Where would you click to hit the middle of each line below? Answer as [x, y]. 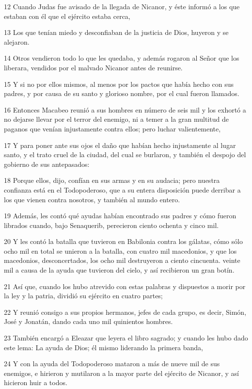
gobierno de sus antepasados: [47, 164]
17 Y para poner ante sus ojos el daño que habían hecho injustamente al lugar [120, 145]
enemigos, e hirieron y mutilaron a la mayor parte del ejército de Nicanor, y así [121, 373]
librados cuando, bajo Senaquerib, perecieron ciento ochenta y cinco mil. [111, 225]
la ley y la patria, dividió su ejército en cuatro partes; [83, 296]
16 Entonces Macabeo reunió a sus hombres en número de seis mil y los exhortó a [125, 109]
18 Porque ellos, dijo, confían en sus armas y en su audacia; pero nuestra [112, 180]
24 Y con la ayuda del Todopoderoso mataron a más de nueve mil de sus [112, 364]
